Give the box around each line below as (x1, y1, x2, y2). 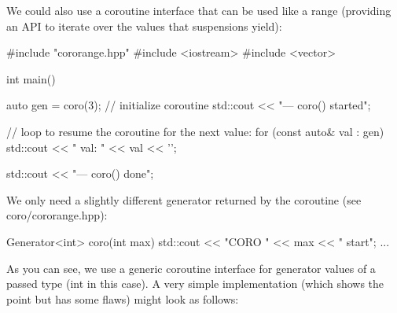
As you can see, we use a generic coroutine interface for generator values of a (6, 260, 376, 276)
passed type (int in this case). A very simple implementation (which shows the (6, 275, 384, 292)
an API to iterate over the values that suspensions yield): (6, 17, 282, 34)
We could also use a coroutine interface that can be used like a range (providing (6, 2, 391, 18)
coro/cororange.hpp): (6, 207, 108, 223)
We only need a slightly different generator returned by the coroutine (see (6, 191, 362, 208)
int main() (6, 70, 56, 87)
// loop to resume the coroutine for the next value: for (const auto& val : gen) (6, 123, 384, 139)
